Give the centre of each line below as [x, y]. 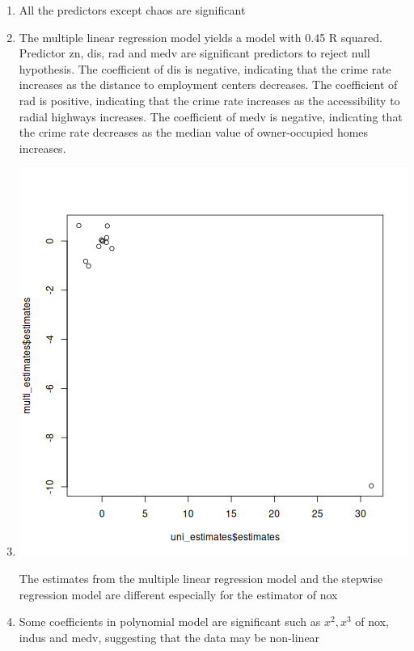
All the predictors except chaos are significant [132, 10]
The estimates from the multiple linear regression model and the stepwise [201, 578]
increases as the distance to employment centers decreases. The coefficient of [208, 85]
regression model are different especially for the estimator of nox [178, 594]
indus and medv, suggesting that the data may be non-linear [169, 637]
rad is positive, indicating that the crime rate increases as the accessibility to [209, 100]
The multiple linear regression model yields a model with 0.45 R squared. [201, 37]
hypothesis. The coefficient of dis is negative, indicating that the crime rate [205, 68]
